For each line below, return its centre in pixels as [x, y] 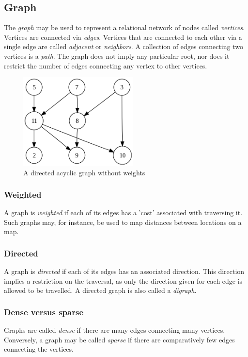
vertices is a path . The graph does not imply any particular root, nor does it [117, 56]
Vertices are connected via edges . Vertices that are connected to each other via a [123, 37]
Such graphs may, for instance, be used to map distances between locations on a [123, 222]
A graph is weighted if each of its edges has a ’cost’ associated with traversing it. [123, 212]
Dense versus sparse [44, 312]
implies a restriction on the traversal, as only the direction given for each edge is [123, 280]
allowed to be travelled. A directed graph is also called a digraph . [100, 290]
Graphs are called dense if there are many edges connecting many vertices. [115, 330]
